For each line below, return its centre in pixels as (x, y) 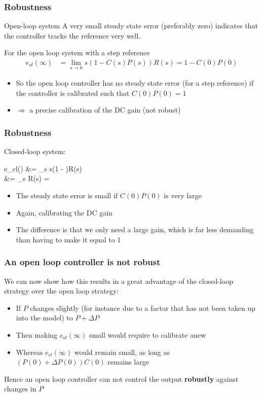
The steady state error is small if (67, 195)
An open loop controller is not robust (82, 262)
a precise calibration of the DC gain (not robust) (105, 110)
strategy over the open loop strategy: (62, 291)
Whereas (29, 352)
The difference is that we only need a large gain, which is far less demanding (135, 229)
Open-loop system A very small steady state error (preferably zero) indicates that (131, 26)
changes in (20, 389)
